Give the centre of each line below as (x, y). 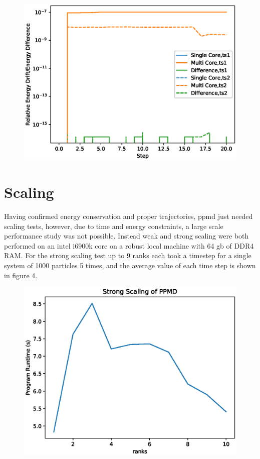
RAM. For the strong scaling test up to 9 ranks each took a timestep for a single (128, 255)
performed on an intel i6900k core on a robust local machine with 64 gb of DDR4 (129, 245)
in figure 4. (21, 275)
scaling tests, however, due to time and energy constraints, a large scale (114, 226)
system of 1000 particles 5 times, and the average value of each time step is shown (130, 265)
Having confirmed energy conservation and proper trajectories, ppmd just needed (128, 216)
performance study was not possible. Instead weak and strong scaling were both (126, 236)
